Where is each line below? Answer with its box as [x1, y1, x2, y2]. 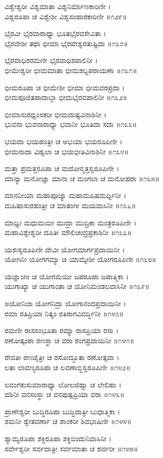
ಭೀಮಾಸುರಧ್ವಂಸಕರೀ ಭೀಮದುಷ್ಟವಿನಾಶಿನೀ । [5, 109, 107, 119]
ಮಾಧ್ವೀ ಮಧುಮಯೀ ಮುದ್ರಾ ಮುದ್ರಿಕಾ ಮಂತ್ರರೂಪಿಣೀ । [5, 217, 137, 227]
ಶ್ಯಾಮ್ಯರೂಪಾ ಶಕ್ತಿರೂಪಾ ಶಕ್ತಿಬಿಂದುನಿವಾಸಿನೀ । [5, 433, 112, 443]
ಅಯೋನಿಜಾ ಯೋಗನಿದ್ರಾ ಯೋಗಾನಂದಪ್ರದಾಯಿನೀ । [5, 298, 126, 309]
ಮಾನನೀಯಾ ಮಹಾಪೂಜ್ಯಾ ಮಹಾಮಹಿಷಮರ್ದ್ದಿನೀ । [5, 190, 126, 201]
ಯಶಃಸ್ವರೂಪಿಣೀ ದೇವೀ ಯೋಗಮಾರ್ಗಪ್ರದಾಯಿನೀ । [5, 244, 125, 254]
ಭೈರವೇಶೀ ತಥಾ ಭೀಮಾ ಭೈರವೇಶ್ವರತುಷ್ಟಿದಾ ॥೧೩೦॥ [5, 38, 128, 48]
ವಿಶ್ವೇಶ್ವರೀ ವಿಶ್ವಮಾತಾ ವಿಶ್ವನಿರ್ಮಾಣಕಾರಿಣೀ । [5, 1, 111, 11]
